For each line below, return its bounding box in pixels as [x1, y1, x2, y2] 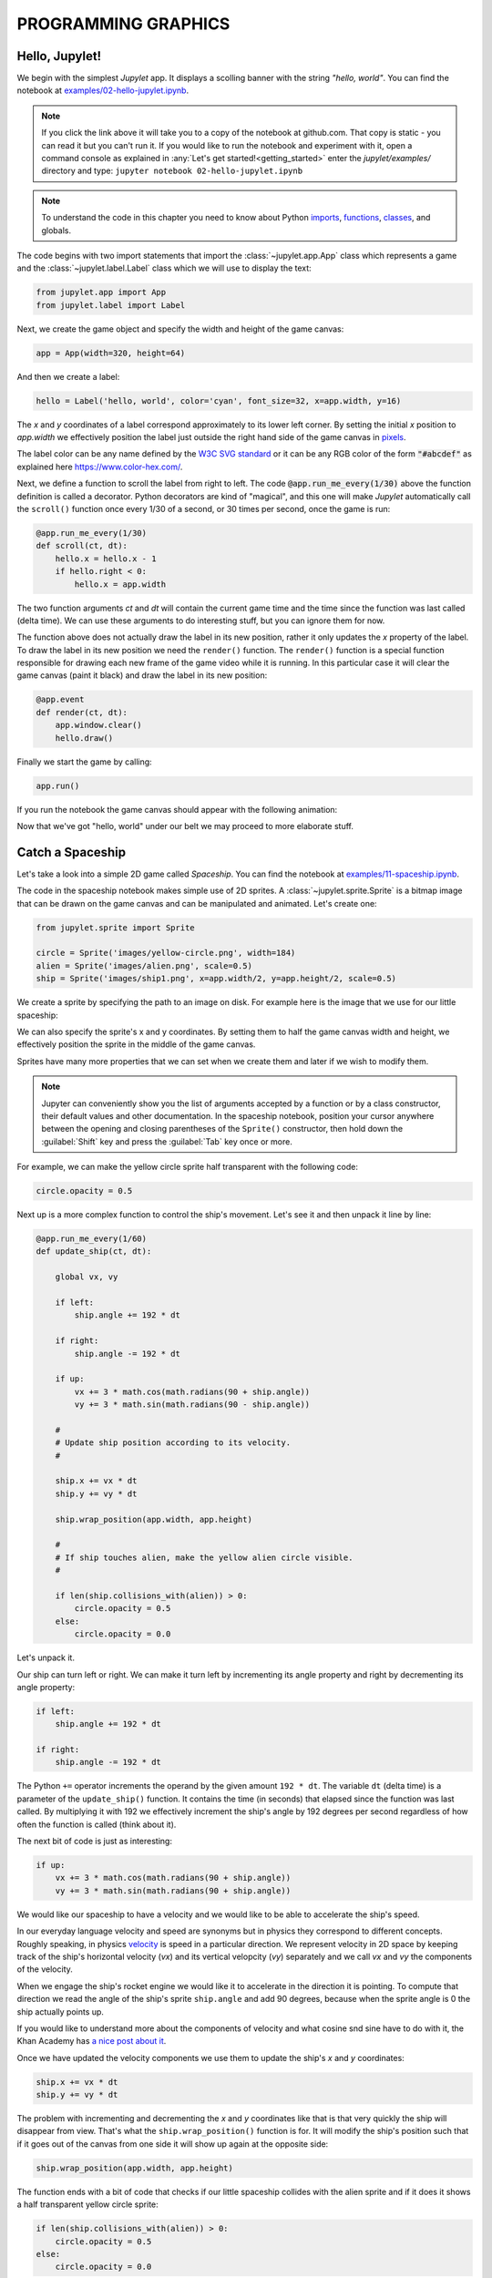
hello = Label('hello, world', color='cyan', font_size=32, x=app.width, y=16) [36, 395, 402, 405]
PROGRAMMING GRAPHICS [16, 14, 231, 34]
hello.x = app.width [74, 579, 167, 590]
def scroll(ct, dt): [36, 540, 128, 551]
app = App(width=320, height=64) [36, 347, 186, 358]
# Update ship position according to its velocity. [55, 1438, 292, 1448]
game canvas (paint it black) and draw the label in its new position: [16, 670, 268, 681]
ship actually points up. [16, 2006, 105, 2017]
